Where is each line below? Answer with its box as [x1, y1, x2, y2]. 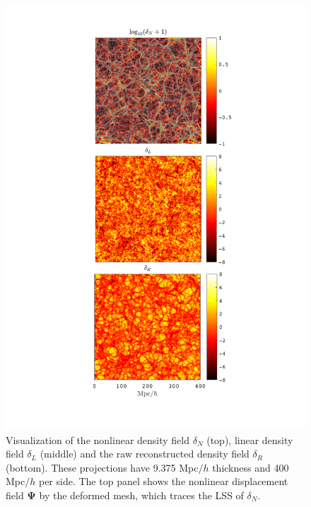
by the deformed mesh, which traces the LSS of [39, 487, 244, 502]
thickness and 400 [212, 460, 289, 474]
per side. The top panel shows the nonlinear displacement [38, 474, 288, 489]
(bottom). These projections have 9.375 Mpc [6, 460, 199, 474]
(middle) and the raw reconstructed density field [40, 446, 250, 461]
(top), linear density [206, 432, 293, 447]
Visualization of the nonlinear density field [6, 432, 190, 447]
